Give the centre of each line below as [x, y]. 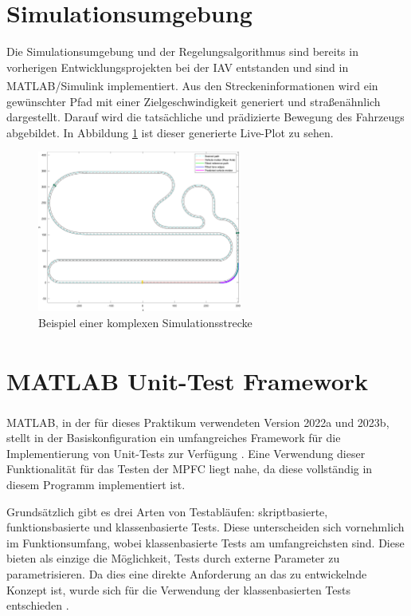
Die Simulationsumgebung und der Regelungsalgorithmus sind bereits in [182, 51]
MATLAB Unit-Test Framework [188, 381]
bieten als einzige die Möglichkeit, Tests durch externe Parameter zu [173, 558]
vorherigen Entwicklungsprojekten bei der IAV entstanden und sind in [178, 67]
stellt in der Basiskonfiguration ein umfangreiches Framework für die [174, 438]
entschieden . [38, 605]
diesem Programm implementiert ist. [96, 484]
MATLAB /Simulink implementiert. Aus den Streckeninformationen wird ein [192, 85]
